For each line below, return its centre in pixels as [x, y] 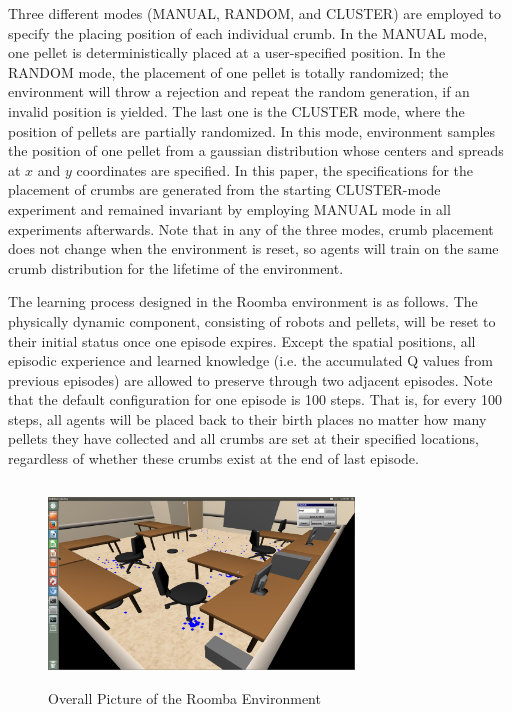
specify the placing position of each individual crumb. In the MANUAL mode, [248, 32]
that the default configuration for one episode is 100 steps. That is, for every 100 [255, 399]
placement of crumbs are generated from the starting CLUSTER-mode [224, 189]
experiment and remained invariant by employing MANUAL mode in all [229, 208]
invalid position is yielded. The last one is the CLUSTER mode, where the [236, 110]
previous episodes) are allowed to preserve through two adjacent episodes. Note [250, 379]
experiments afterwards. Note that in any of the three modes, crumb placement [251, 228]
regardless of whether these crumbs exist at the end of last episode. [213, 458]
